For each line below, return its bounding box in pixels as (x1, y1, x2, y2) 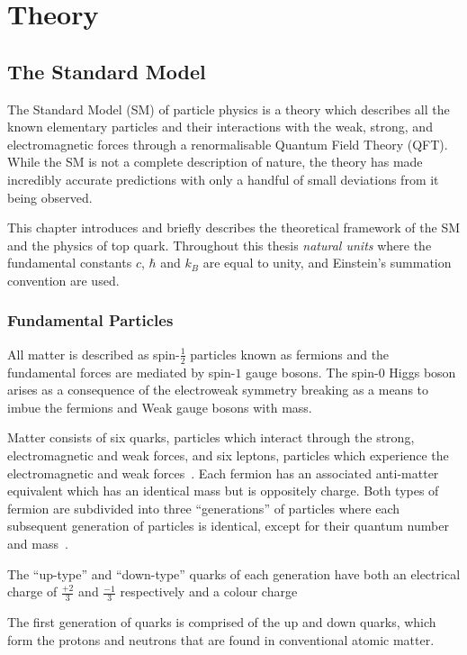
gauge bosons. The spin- (246, 362, 379, 381)
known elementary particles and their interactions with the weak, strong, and (7, 117, 433, 136)
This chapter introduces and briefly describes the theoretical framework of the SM (7, 218, 461, 237)
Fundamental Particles (7, 309, 174, 332)
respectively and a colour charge (120, 582, 298, 601)
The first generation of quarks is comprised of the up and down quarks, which (7, 612, 436, 631)
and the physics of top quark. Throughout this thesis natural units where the (7, 235, 432, 254)
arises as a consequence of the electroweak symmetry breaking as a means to (7, 380, 429, 399)
